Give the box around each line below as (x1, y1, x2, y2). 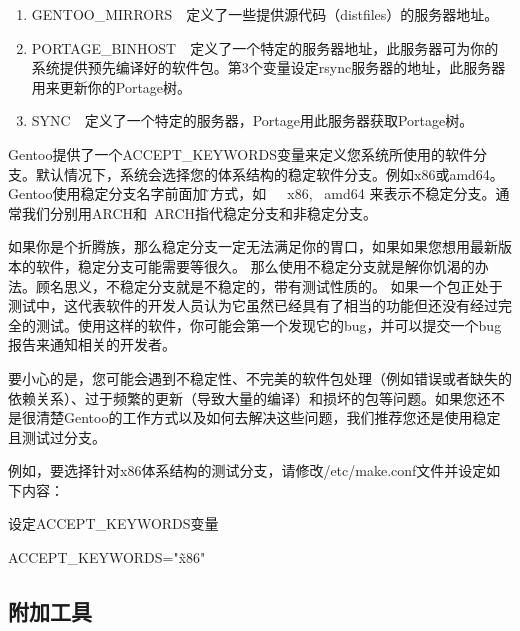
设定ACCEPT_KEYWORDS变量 (8, 513, 219, 534)
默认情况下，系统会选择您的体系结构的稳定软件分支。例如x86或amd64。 (35, 163, 504, 184)
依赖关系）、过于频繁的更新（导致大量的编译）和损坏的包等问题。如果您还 (8, 387, 491, 408)
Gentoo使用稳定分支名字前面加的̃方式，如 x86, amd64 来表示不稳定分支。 (8, 183, 496, 204)
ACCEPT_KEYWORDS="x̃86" (8, 547, 206, 568)
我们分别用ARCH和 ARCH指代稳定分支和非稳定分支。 (21, 202, 378, 223)
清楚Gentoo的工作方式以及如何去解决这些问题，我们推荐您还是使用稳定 (35, 407, 501, 428)
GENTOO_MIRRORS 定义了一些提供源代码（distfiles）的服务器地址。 (31, 4, 499, 24)
